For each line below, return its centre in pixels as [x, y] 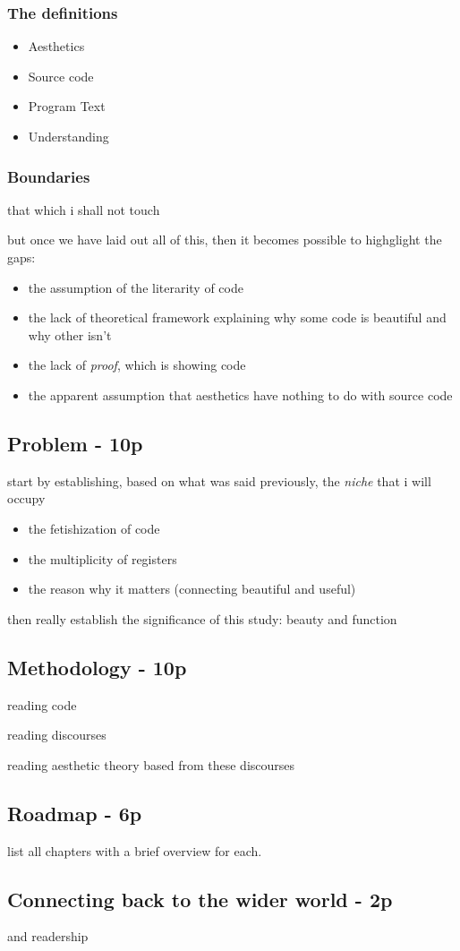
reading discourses [57, 735]
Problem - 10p [75, 443]
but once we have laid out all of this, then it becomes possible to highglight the [225, 240]
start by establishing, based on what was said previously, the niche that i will [219, 480]
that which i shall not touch [84, 209]
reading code [42, 704]
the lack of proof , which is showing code [137, 365]
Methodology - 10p [97, 667]
